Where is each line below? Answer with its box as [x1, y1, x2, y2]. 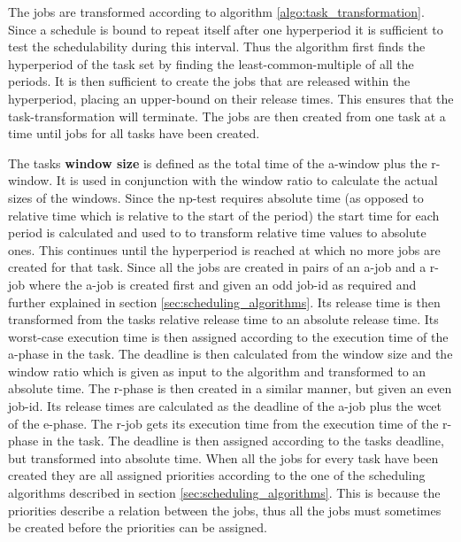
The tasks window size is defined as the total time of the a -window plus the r [8, 153, 436, 172]
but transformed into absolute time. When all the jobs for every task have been [8, 448, 439, 467]
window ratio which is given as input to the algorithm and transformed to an [8, 361, 426, 380]
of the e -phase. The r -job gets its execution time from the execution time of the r [8, 414, 448, 432]
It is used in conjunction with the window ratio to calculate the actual [56, 171, 438, 190]
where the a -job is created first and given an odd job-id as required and [28, 275, 417, 293]
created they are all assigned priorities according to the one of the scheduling [8, 466, 426, 484]
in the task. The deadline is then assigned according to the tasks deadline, [42, 431, 444, 450]
